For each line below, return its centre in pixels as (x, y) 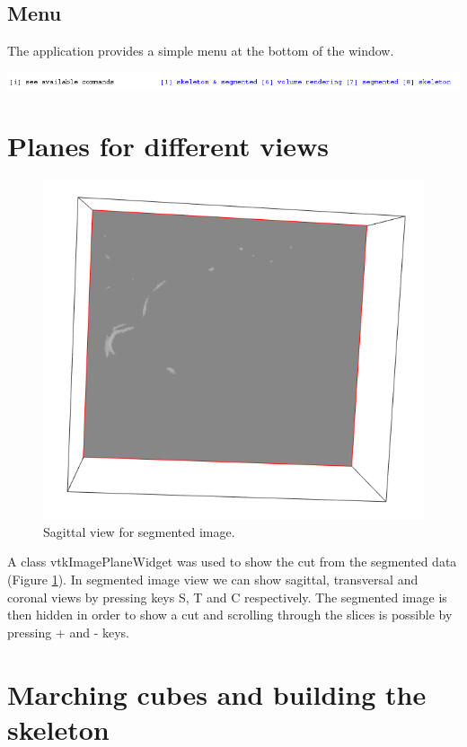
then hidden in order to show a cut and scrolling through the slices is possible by (230, 615)
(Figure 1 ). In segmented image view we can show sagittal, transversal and (213, 579)
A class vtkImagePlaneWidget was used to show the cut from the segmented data (232, 562)
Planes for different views (168, 145)
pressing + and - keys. (68, 632)
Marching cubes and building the (217, 694)
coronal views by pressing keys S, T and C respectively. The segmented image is (227, 597)
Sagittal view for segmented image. (139, 531)
